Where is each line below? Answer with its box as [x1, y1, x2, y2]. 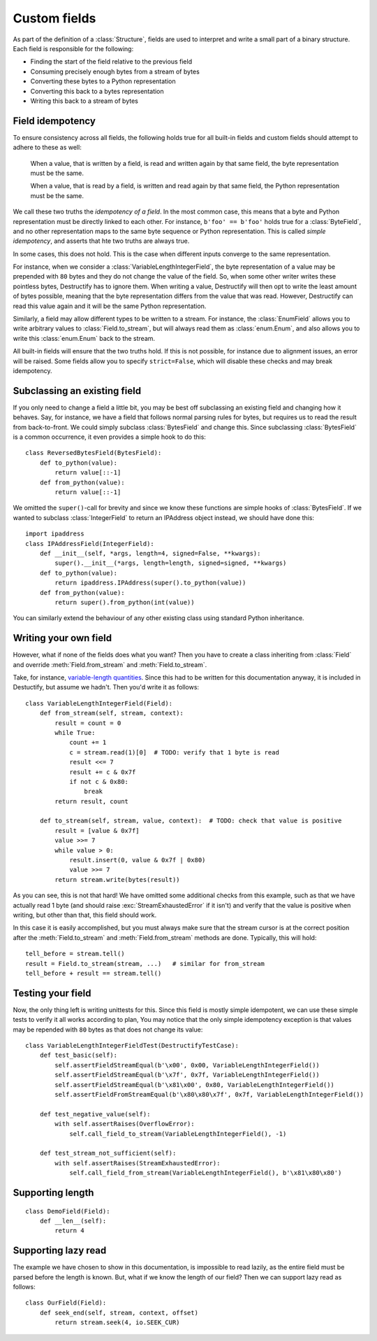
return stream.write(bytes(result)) [54, 876, 181, 883]
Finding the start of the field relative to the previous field [30, 57, 192, 66]
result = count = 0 [54, 719, 121, 727]
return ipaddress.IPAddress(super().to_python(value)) [54, 579, 246, 587]
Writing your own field [13, 632, 112, 644]
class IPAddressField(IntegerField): [25, 540, 155, 547]
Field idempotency [13, 115, 96, 127]
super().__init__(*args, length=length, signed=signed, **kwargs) [54, 559, 287, 567]
